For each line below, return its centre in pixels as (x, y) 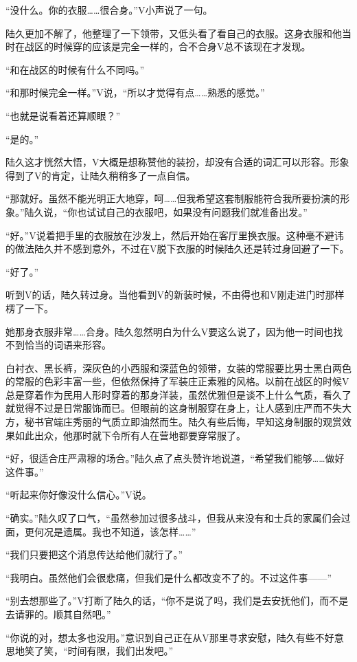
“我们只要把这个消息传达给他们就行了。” (94, 554)
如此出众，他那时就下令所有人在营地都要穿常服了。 (130, 435)
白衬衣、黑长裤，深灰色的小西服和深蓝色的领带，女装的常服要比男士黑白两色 (178, 367)
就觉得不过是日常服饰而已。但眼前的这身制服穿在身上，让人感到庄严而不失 (174, 408)
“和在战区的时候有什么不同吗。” (75, 69)
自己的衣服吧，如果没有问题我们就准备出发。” (207, 211)
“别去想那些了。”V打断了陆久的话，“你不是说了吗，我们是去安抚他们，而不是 (177, 600)
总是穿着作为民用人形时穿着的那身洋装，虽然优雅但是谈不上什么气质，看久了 (178, 394)
